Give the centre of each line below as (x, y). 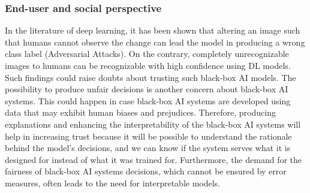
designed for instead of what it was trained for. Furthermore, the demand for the (154, 159)
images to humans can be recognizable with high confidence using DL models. (148, 65)
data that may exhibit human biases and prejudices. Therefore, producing (140, 112)
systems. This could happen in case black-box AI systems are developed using (148, 100)
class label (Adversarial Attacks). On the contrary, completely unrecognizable (147, 54)
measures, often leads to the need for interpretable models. (113, 183)
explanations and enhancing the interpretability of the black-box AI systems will (153, 124)
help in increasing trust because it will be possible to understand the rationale (148, 136)
